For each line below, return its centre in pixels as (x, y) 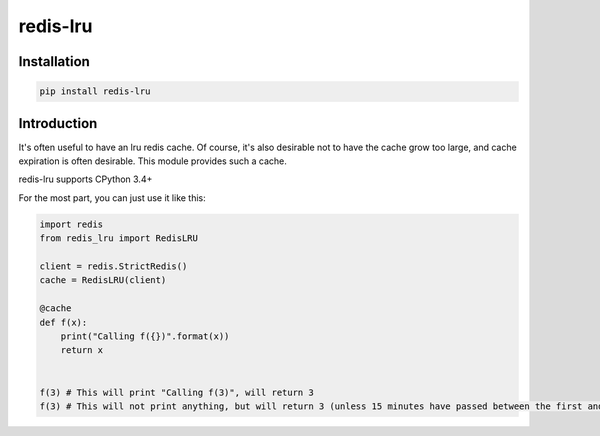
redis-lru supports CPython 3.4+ (85, 179)
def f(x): (63, 322)
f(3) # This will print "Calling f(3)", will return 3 (176, 392)
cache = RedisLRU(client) (103, 280)
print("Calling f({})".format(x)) (145, 336)
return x (82, 350)
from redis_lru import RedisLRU (119, 238)
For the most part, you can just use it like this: (112, 197)
